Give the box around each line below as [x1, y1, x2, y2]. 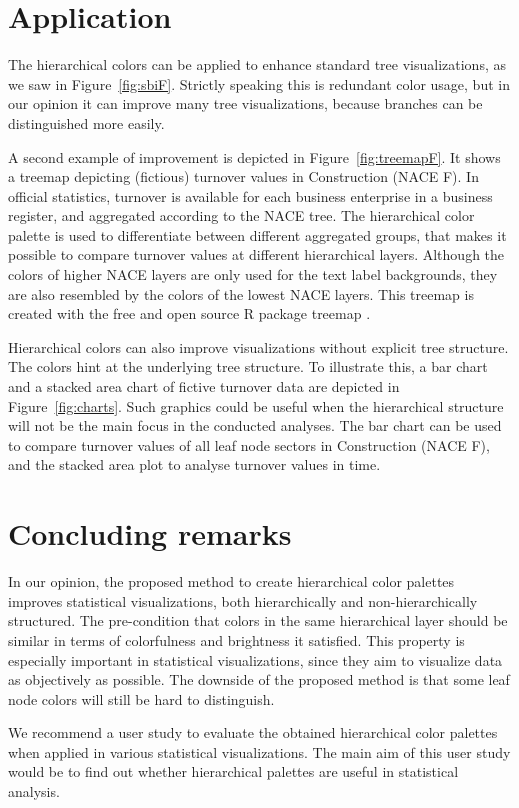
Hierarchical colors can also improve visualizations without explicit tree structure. [8, 336, 509, 357]
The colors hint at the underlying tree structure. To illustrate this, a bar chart [8, 356, 488, 377]
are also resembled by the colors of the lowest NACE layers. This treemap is [8, 283, 474, 304]
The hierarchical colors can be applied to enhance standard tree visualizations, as [8, 54, 506, 75]
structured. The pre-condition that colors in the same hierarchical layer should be [8, 610, 508, 631]
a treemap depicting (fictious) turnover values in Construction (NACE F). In [8, 166, 479, 187]
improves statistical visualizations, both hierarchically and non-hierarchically [8, 590, 478, 611]
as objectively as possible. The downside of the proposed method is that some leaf [8, 669, 510, 690]
